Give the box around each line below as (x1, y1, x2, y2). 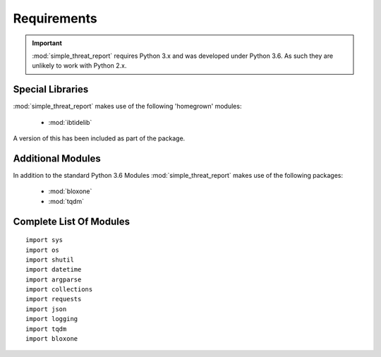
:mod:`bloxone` (48, 187, 92, 195)
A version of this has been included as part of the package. (13, 134, 186, 143)
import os (25, 246, 59, 254)
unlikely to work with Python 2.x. (32, 61, 127, 70)
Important (32, 39, 63, 47)
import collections (25, 286, 93, 294)
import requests (25, 295, 82, 303)
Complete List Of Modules (13, 215, 131, 227)
